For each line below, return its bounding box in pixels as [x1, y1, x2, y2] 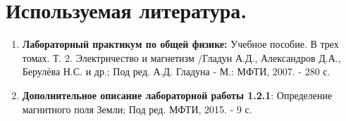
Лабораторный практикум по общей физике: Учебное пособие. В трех [22, 37, 339, 51]
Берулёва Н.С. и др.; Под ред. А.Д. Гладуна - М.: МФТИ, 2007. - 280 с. [22, 64, 330, 79]
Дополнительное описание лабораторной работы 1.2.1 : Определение [22, 87, 333, 102]
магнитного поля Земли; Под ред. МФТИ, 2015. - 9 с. [22, 101, 252, 116]
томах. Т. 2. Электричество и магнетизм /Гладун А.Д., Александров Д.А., [22, 50, 341, 65]
